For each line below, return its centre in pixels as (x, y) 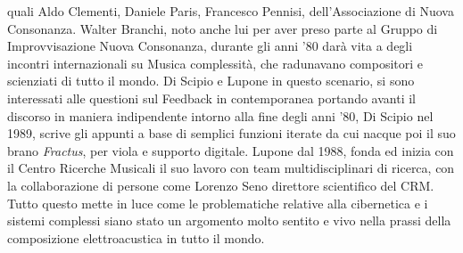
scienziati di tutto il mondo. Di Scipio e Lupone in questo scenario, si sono (211, 81)
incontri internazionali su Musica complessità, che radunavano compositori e (215, 63)
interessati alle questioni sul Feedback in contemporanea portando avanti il (211, 98)
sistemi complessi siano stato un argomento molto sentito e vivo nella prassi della (229, 220)
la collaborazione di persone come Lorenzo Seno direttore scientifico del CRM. (221, 185)
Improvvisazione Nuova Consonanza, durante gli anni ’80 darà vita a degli (210, 46)
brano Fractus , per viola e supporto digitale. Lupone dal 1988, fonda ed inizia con (231, 150)
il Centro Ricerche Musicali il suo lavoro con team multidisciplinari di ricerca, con (231, 168)
